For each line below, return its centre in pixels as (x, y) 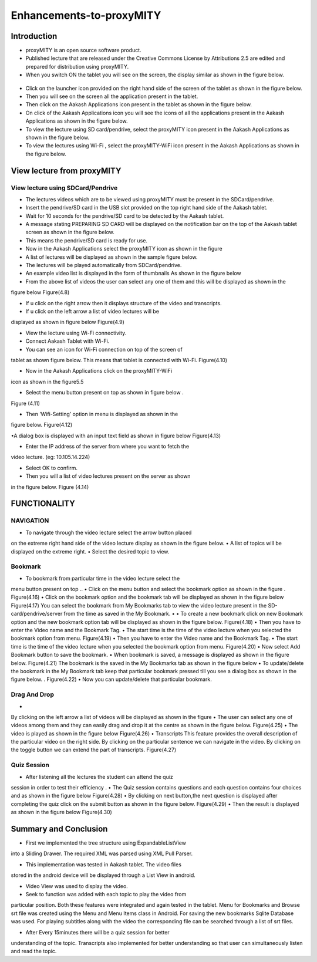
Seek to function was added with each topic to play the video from (106, 895)
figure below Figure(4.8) (40, 292)
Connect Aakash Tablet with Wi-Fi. (68, 341)
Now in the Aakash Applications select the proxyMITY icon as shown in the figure (124, 249)
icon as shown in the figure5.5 (47, 382)
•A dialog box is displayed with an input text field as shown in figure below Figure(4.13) (116, 436)
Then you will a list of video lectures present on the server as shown (108, 476)
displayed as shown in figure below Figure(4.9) (68, 322)
